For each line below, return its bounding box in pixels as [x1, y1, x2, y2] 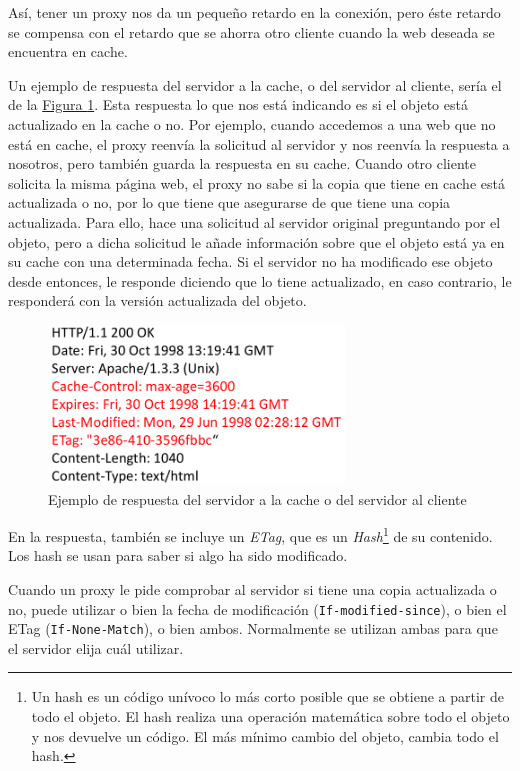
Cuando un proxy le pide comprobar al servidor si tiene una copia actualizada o [8, 578, 497, 599]
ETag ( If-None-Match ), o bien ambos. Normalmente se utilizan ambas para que [8, 618, 498, 639]
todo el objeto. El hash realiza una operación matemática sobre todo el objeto [31, 706, 510, 727]
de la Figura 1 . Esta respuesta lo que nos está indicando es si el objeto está [8, 94, 468, 115]
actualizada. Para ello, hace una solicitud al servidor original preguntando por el [8, 211, 501, 232]
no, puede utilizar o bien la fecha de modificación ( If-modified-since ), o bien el [8, 598, 507, 619]
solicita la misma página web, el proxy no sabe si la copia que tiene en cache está [8, 172, 505, 193]
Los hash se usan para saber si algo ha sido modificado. [8, 545, 348, 566]
